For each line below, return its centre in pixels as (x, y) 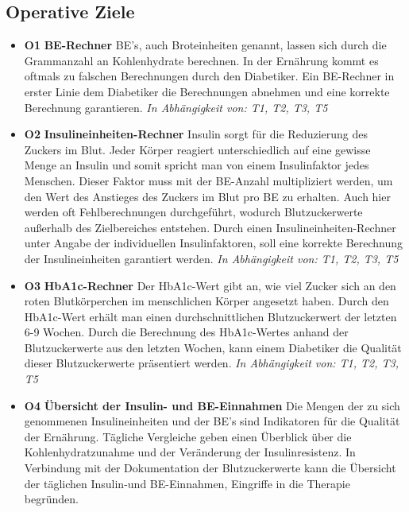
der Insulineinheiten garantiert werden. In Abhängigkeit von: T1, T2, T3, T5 (211, 258)
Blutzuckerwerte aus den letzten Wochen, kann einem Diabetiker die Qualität (213, 347)
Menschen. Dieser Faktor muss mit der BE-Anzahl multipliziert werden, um (208, 180)
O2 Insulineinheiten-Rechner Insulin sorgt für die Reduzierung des (196, 134)
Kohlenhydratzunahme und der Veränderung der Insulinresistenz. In (190, 452)
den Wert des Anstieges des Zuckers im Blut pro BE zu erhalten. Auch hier (207, 196)
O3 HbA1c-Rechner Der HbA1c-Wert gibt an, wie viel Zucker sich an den (210, 285)
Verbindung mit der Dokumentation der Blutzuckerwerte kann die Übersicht (210, 468)
